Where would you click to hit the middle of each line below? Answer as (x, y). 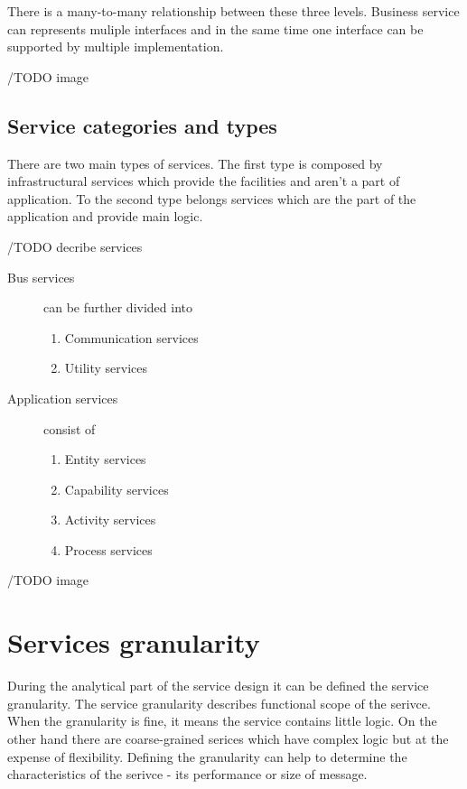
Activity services (110, 520)
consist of (70, 428)
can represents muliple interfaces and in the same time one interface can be (215, 28)
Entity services (105, 459)
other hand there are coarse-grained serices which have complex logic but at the (228, 738)
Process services (108, 549)
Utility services (106, 368)
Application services (63, 398)
